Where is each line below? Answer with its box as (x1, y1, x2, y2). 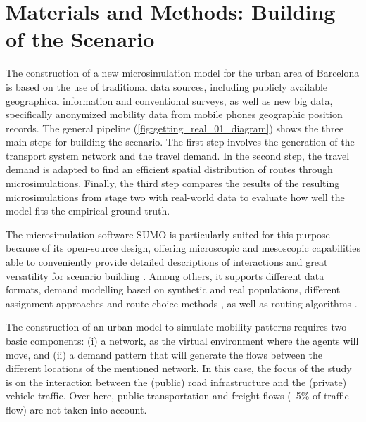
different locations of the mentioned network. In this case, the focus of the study (6, 361, 352, 376)
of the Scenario (6, 25, 155, 53)
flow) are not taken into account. (6, 402, 147, 416)
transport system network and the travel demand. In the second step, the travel (6, 148, 350, 162)
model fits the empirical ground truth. (6, 203, 170, 218)
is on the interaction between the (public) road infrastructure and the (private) (6, 374, 347, 389)
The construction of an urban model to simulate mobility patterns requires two (6, 319, 347, 334)
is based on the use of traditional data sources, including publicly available (6, 79, 328, 94)
